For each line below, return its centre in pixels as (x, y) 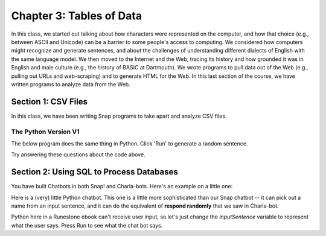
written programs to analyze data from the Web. (71, 84)
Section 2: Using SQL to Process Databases (94, 172)
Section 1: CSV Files (49, 102)
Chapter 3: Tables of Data (76, 16)
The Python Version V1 (45, 132)
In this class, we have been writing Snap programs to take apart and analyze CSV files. (119, 116)
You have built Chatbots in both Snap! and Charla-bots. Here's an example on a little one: (122, 187)
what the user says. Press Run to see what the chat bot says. (87, 225)
